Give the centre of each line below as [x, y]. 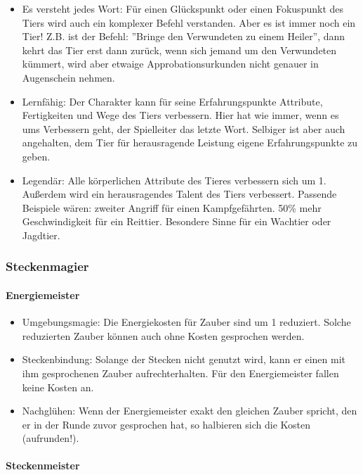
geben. [36, 156]
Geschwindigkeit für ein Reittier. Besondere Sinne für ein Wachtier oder [177, 221]
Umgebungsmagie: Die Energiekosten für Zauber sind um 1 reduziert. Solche [186, 322]
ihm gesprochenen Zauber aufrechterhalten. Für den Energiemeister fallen [180, 373]
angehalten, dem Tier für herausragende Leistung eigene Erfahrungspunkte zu [190, 142]
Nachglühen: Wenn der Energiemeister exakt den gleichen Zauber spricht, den [190, 411]
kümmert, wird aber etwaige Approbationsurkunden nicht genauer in [170, 64]
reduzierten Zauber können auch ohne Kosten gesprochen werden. [163, 335]
